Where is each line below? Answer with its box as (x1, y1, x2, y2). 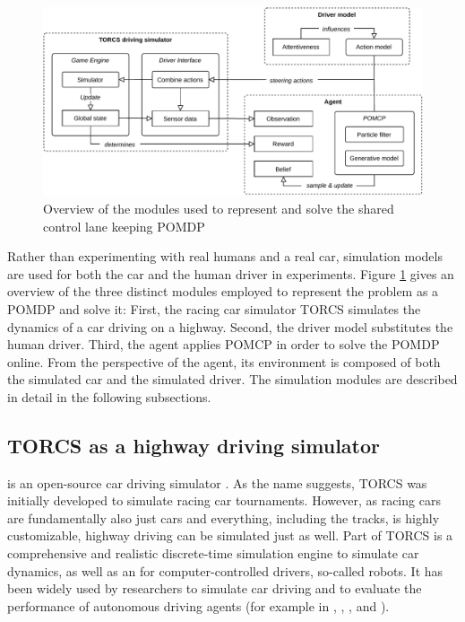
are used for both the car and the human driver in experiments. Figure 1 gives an (7, 264, 454, 283)
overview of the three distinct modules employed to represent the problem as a (7, 282, 439, 301)
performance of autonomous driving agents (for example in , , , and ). (7, 596, 390, 615)
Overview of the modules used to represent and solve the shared (43, 198, 394, 217)
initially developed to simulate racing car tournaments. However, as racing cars (7, 491, 441, 510)
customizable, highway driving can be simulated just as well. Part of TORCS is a (7, 526, 453, 545)
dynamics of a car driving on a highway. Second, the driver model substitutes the (7, 317, 453, 336)
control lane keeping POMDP (43, 216, 205, 235)
